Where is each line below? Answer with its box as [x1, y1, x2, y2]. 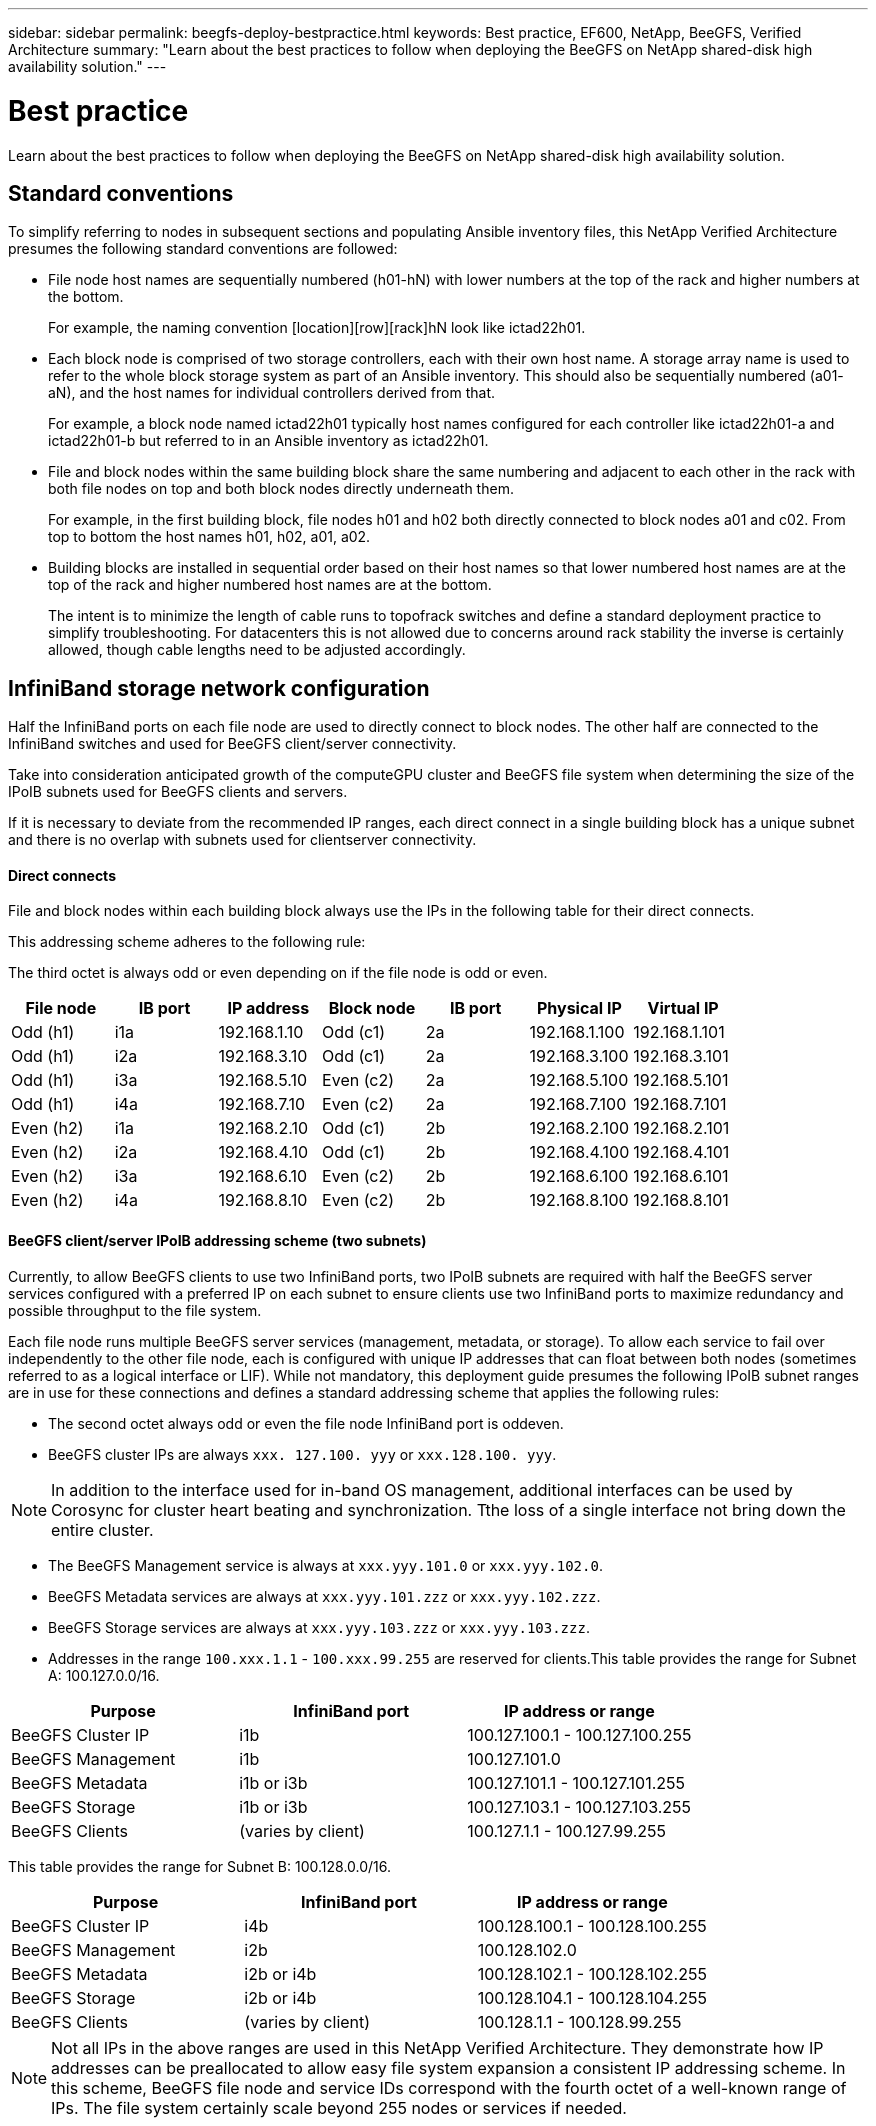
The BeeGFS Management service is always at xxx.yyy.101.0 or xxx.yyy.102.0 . [48, 1556, 603, 1574]
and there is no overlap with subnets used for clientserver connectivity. [8, 831, 477, 849]
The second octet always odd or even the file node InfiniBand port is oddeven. [48, 1414, 564, 1432]
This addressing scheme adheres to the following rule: [8, 933, 366, 951]
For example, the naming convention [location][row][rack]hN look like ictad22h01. [48, 319, 586, 337]
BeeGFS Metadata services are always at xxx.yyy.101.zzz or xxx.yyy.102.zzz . [48, 1587, 601, 1605]
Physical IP [536, 998, 622, 1019]
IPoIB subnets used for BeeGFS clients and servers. [8, 783, 348, 801]
